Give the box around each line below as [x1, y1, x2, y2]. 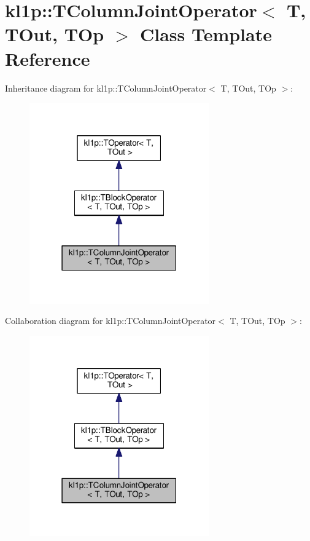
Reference [5, 45, 90, 71]
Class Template [139, 22, 272, 47]
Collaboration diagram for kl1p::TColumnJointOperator [5, 314, 216, 327]
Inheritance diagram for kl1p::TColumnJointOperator [5, 81, 207, 94]
